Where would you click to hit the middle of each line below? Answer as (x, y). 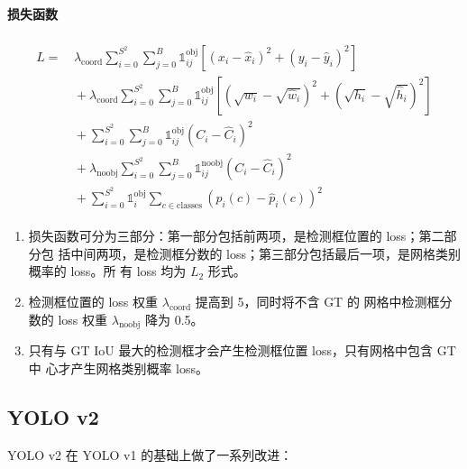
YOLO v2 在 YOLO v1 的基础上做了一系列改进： (150, 454)
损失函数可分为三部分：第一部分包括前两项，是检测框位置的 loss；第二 (236, 236)
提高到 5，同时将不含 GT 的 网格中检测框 (317, 302)
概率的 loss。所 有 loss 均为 (107, 271)
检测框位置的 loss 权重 (93, 302)
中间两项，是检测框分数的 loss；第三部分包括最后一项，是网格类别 (266, 253)
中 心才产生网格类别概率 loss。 (119, 368)
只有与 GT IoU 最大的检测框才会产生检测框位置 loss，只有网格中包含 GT (242, 350)
